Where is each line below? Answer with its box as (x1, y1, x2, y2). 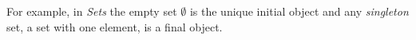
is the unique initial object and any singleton (189, 3, 409, 19)
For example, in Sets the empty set (6, 3, 177, 19)
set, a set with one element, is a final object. (6, 18, 223, 35)
